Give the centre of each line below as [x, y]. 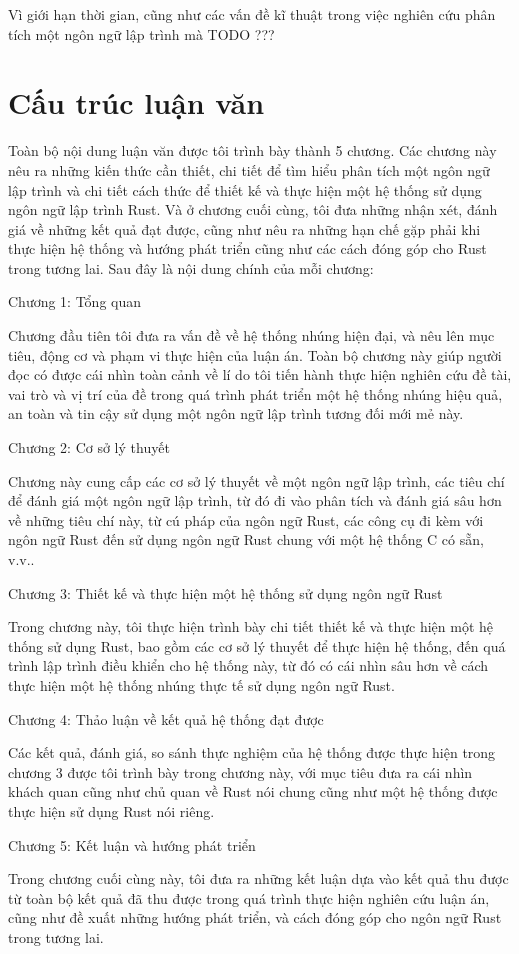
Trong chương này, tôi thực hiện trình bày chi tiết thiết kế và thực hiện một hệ [251, 626]
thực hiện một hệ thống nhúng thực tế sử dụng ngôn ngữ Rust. [201, 684]
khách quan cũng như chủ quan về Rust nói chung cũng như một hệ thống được [253, 791]
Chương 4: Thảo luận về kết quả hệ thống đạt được [166, 718]
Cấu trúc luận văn [136, 102]
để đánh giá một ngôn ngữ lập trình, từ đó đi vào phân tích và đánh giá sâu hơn [255, 500]
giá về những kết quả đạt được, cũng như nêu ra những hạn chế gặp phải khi [244, 228]
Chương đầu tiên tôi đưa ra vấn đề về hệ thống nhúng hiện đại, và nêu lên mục [251, 335]
